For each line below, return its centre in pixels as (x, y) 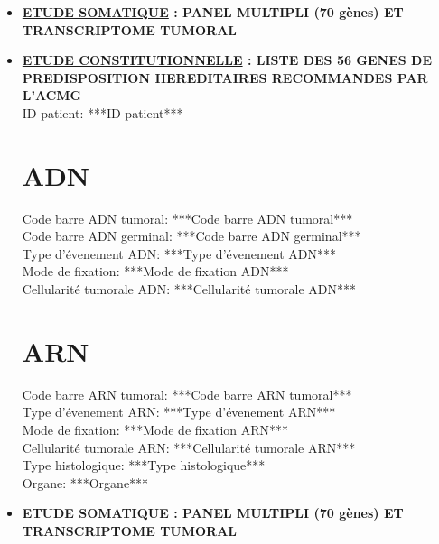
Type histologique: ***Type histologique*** (144, 465)
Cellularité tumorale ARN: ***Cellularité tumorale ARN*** (189, 447)
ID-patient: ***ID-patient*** (103, 112)
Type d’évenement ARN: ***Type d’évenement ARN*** (179, 412)
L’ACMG (52, 95)
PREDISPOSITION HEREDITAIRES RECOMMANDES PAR (225, 77)
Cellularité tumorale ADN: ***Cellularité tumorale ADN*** (189, 289)
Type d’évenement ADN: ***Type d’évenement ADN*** (179, 253)
